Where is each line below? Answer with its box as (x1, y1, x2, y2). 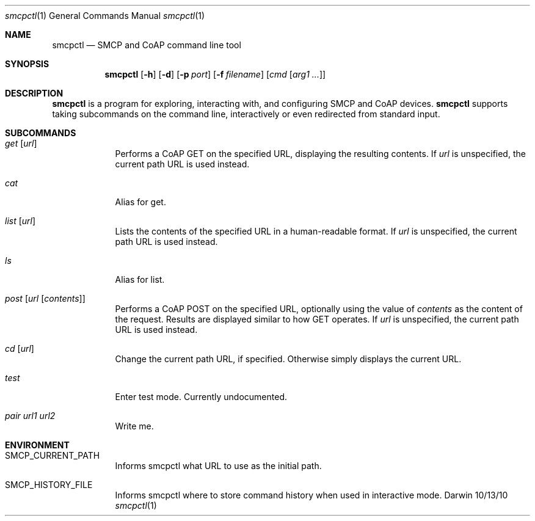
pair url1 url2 (5, 410, 56, 421)
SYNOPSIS (5, 59, 49, 69)
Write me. (115, 421, 154, 431)
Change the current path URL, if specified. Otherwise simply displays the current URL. (115, 354, 462, 364)
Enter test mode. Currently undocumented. (115, 392, 287, 402)
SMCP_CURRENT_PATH (5, 450, 100, 461)
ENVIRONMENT (5, 440, 70, 450)
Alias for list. (115, 274, 165, 285)
